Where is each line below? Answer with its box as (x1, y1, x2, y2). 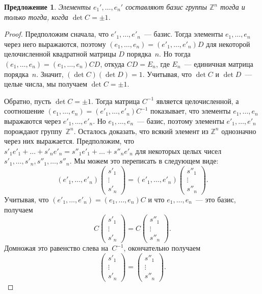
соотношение (4, 105, 44, 116)
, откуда (100, 58, 124, 69)
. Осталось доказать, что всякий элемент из (73, 125, 208, 136)
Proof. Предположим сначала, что (4, 29, 109, 39)
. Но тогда (159, 48, 191, 59)
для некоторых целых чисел (135, 145, 222, 156)
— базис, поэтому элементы (137, 115, 224, 126)
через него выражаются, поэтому (4, 38, 106, 49)
